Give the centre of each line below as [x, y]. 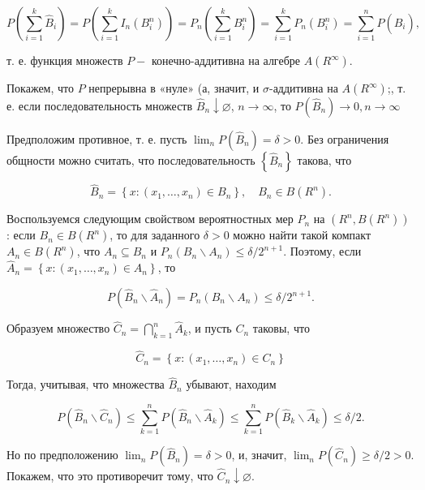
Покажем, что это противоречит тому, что [110, 476]
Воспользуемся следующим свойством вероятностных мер [150, 219]
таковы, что [281, 328]
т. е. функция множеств [65, 60]
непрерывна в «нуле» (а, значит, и [174, 88]
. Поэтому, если [322, 251]
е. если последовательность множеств [100, 105]
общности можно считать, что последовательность [131, 160]
